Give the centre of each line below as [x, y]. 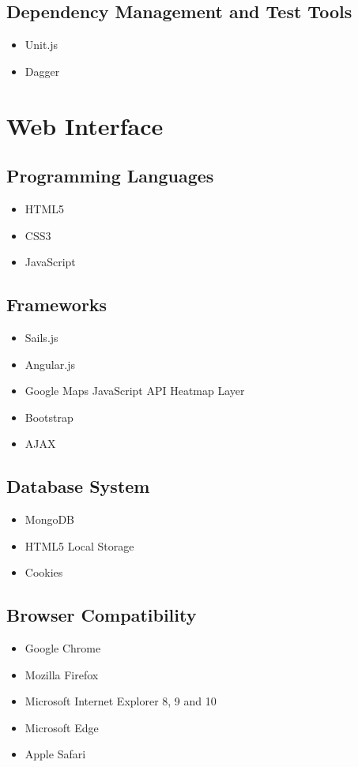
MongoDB [50, 519]
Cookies [44, 572]
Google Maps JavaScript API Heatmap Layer [135, 391]
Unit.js [41, 45]
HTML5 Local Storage [79, 545]
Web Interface [85, 125]
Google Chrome [63, 648]
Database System [78, 486]
